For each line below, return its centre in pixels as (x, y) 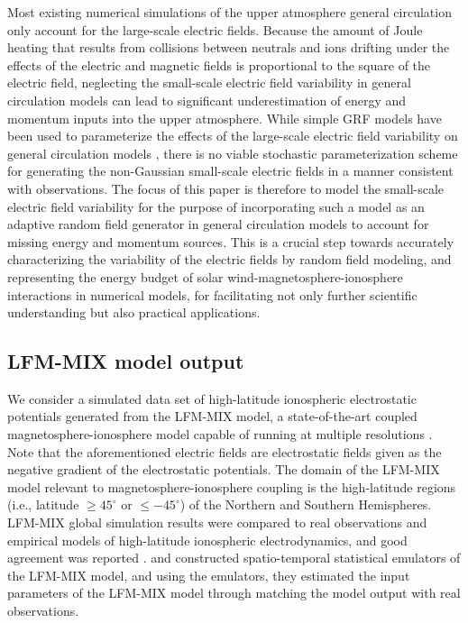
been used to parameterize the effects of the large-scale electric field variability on (233, 136)
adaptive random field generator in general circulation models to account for (218, 224)
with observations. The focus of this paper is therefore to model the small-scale (226, 188)
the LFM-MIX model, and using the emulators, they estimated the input (209, 575)
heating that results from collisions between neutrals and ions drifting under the (229, 47)
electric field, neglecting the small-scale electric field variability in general (209, 82)
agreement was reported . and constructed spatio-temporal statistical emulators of (234, 558)
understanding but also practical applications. (134, 312)
